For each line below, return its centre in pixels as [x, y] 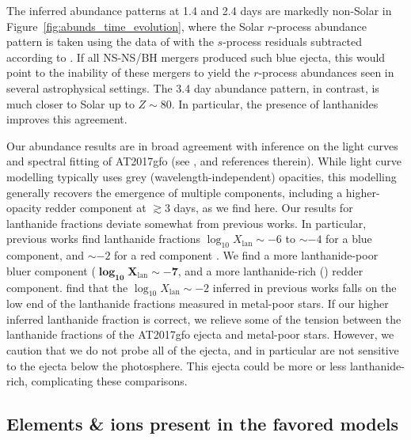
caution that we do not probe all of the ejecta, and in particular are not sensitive [203, 350]
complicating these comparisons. [109, 381]
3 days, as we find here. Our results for [259, 208]
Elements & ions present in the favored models [203, 424]
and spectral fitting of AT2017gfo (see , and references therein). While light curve [204, 161]
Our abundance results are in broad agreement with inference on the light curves [202, 145]
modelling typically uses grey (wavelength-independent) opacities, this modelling [202, 176]
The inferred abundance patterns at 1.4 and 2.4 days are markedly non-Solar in [199, 10]
